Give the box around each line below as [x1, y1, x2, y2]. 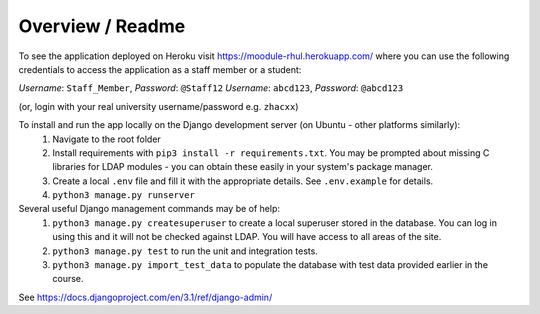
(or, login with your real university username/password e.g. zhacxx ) [18, 100, 299, 112]
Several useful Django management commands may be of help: [18, 203, 280, 215]
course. [52, 273, 84, 285]
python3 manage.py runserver [52, 190, 195, 201]
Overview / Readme [18, 15, 186, 37]
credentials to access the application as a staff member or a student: [18, 63, 302, 75]
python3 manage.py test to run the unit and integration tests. [52, 245, 319, 257]
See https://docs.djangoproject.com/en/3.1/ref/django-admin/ [18, 291, 273, 303]
